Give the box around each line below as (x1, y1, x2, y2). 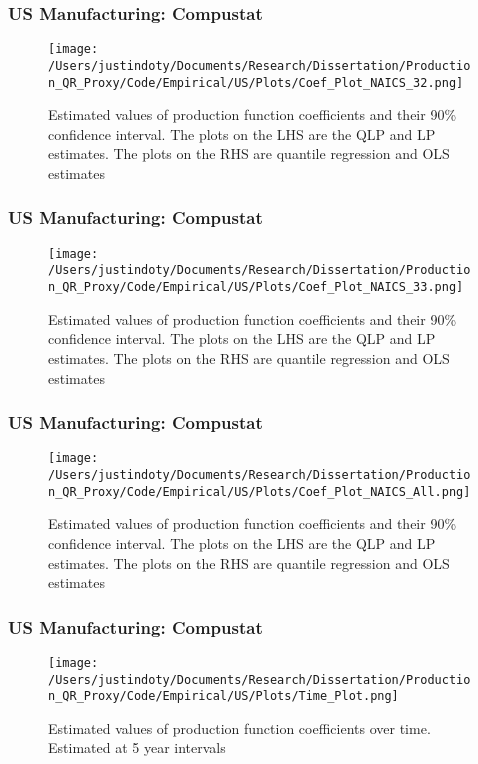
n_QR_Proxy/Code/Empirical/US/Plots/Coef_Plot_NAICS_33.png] (48, 280, 464, 295)
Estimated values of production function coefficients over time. (48, 717, 431, 738)
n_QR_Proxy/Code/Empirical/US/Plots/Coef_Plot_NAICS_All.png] (48, 484, 471, 499)
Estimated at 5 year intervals (48, 737, 226, 758)
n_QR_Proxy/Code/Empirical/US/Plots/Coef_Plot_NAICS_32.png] (48, 75, 464, 90)
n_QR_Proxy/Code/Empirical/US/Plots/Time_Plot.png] (48, 689, 399, 704)
